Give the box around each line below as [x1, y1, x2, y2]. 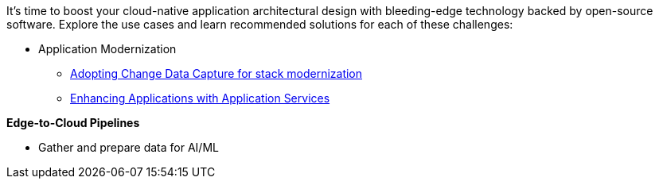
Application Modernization [38, 42, 177, 56]
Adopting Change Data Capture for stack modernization [70, 67, 363, 80]
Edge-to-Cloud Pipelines [6, 116, 140, 129]
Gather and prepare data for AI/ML [38, 141, 219, 154]
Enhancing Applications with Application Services [70, 91, 330, 105]
